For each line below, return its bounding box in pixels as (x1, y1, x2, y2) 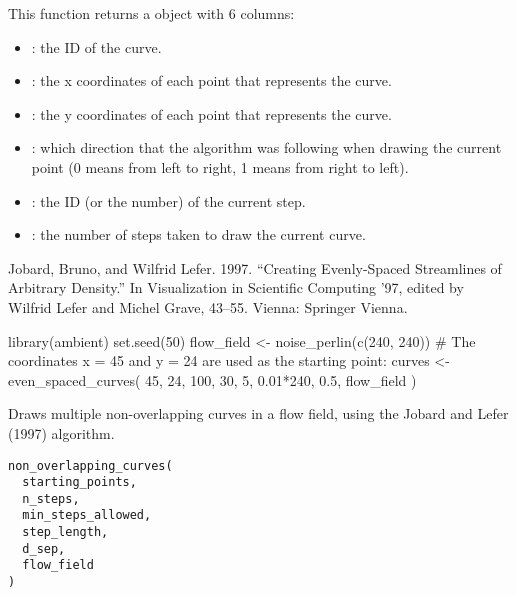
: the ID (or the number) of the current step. (31, 190, 306, 211)
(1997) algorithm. (8, 422, 115, 443)
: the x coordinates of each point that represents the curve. (31, 70, 392, 91)
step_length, (22, 525, 109, 540)
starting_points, (22, 475, 137, 490)
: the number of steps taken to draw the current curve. (31, 224, 366, 245)
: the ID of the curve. (31, 36, 162, 57)
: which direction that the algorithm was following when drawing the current (31, 137, 502, 158)
